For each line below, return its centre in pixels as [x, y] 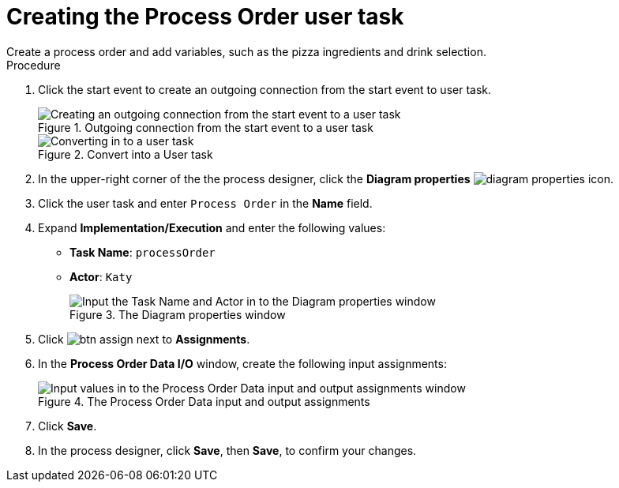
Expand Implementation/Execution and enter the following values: [212, 227]
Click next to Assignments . [144, 339]
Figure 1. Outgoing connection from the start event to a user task [206, 127]
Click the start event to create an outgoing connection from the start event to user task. [265, 89]
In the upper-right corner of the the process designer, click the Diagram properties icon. [326, 178]
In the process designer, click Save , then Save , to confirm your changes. [227, 450]
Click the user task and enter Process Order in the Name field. [205, 203]
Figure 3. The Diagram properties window [178, 314]
